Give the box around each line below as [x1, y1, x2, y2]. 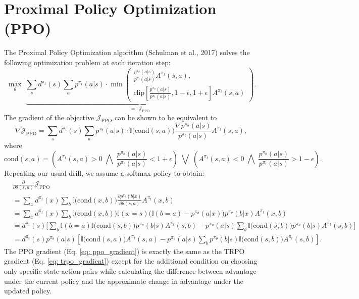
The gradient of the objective [4, 112, 94, 122]
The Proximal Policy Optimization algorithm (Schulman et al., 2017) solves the [4, 47, 250, 58]
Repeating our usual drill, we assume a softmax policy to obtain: [4, 167, 204, 178]
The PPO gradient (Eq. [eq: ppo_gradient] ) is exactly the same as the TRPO [4, 245, 245, 256]
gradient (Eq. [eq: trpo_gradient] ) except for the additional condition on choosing [4, 256, 258, 266]
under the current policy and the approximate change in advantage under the [4, 275, 243, 286]
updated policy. [4, 285, 52, 296]
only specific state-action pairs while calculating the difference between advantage [4, 266, 257, 276]
